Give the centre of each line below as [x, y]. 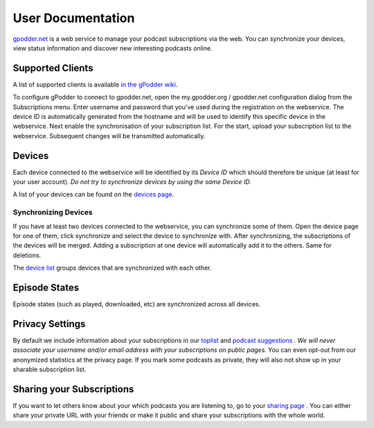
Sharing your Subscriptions [73, 389]
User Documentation [74, 18]
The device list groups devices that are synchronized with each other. [112, 268]
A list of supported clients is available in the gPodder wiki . [95, 84]
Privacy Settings [49, 324]
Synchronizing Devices [53, 212]
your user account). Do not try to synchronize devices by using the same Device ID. [132, 182]
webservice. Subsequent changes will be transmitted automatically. [109, 136]
